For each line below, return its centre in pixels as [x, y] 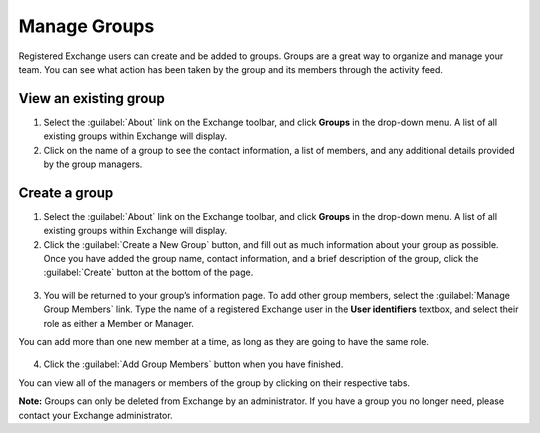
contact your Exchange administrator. [96, 415]
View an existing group [91, 98]
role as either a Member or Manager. [119, 323]
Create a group [66, 192]
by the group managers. [93, 164]
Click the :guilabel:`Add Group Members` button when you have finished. [193, 364]
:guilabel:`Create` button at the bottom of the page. [148, 272]
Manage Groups [86, 26]
